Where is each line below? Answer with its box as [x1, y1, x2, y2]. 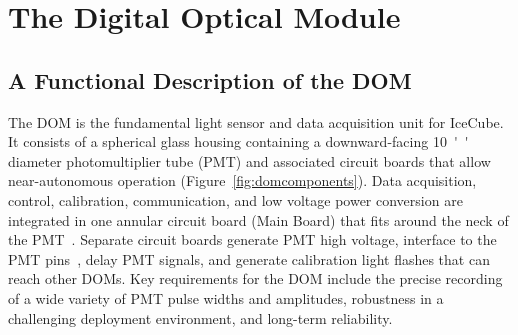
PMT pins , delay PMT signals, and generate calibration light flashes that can [8, 248, 490, 269]
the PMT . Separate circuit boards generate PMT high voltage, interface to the [8, 229, 497, 250]
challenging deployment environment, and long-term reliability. [8, 307, 393, 328]
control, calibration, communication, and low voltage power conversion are [8, 189, 463, 210]
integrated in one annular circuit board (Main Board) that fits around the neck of [8, 209, 509, 230]
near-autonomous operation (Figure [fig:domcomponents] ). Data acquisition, [8, 170, 477, 191]
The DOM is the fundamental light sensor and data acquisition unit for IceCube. [8, 111, 504, 132]
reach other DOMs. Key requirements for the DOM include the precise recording [8, 268, 503, 289]
